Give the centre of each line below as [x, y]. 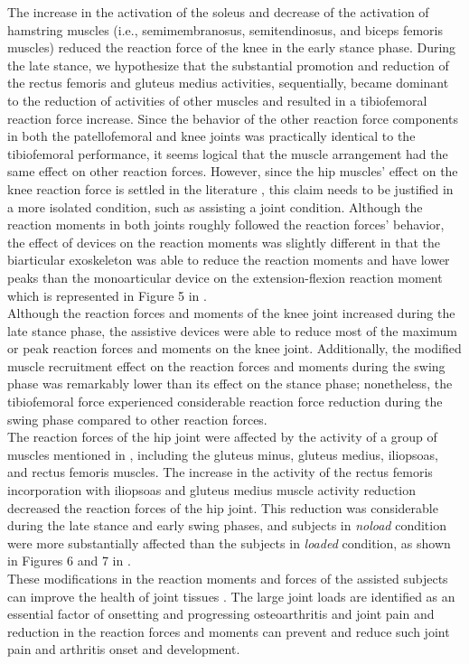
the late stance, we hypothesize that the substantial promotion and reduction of [228, 65]
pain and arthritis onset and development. [124, 649]
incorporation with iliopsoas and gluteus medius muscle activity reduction [212, 490]
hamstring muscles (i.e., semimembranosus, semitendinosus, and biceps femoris [225, 29]
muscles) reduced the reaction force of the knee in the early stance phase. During [232, 47]
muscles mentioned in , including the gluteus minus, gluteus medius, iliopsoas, [223, 454]
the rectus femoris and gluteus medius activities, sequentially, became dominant [228, 83]
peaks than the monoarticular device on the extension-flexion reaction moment [225, 277]
